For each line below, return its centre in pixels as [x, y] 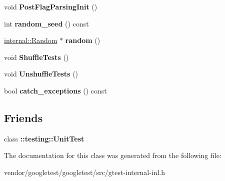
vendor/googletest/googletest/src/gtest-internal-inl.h [85, 172]
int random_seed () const [46, 23]
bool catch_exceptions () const [55, 90]
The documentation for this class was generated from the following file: [113, 155]
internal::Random [31, 40]
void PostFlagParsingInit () [51, 6]
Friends [23, 117]
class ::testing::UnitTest [44, 138]
